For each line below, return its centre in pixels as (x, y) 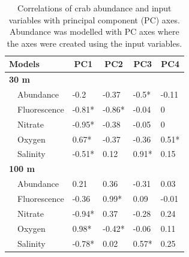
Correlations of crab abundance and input (94, 8)
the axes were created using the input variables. (94, 43)
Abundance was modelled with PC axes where (94, 31)
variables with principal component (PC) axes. (94, 19)
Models (24, 64)
